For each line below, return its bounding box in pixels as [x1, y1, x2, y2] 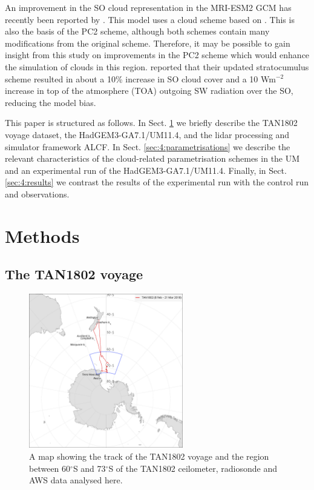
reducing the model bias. [5, 96, 96, 108]
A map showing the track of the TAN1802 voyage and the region [29, 450, 269, 463]
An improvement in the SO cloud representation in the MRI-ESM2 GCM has [5, 1, 292, 13]
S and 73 [73, 462, 106, 474]
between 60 [29, 462, 71, 474]
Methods [5, 223, 80, 248]
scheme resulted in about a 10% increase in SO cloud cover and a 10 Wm [5, 72, 276, 85]
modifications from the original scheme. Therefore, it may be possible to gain [5, 36, 290, 49]
